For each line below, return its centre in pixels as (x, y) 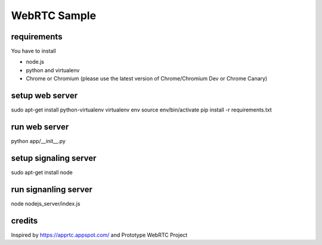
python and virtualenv (53, 70)
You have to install (33, 51)
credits (24, 221)
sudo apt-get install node (42, 172)
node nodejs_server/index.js (46, 203)
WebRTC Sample (54, 15)
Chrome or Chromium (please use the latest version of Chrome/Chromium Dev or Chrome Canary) (147, 79)
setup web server (44, 96)
